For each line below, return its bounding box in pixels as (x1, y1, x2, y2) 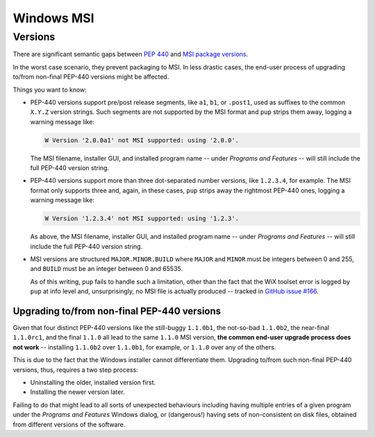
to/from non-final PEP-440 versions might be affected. (12, 73, 169, 81)
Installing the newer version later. (30, 388, 125, 396)
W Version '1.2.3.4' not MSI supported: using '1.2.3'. (44, 215, 240, 222)
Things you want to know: (12, 85, 87, 94)
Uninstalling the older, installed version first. (30, 379, 156, 387)
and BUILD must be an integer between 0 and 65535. (30, 265, 183, 273)
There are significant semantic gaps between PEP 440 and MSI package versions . (12, 50, 249, 58)
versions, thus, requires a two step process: (12, 365, 138, 374)
